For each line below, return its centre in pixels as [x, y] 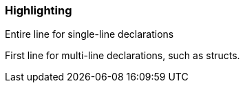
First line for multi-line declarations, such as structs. [122, 56]
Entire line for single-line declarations [89, 34]
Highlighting [39, 10]
